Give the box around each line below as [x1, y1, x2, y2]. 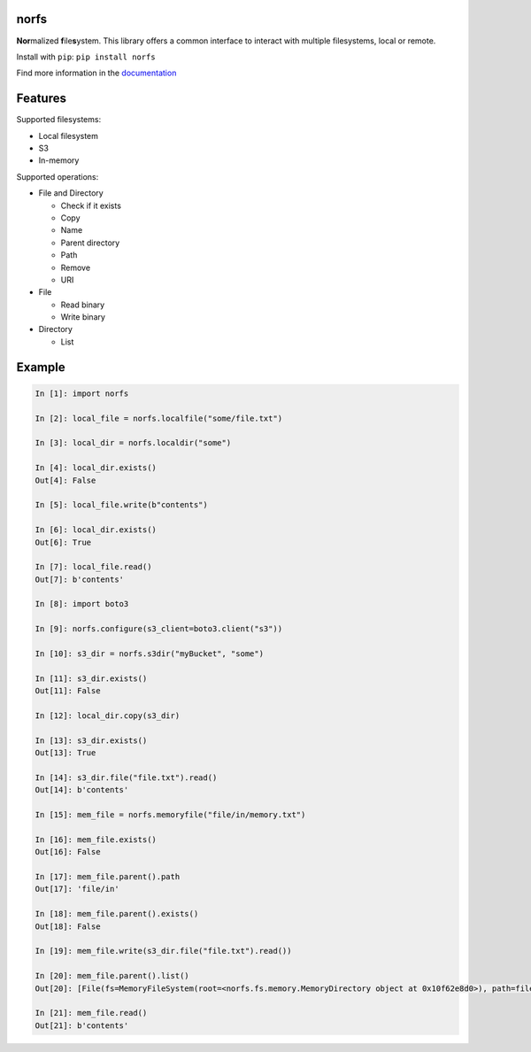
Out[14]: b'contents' [35, 785, 129, 795]
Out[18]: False [35, 921, 101, 932]
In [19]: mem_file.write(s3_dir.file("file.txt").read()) [35, 946, 292, 956]
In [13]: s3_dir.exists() [35, 735, 148, 746]
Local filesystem [38, 130, 99, 141]
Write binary [60, 312, 106, 322]
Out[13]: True [35, 748, 96, 758]
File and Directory [38, 188, 104, 198]
